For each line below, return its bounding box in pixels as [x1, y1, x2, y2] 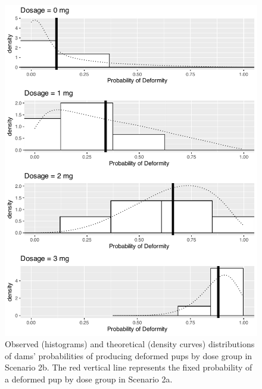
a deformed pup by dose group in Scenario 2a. [5, 372, 173, 385]
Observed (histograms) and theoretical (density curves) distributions [5, 338, 255, 350]
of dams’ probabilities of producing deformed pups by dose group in [5, 349, 252, 362]
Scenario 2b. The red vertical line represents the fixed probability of [5, 361, 252, 373]
